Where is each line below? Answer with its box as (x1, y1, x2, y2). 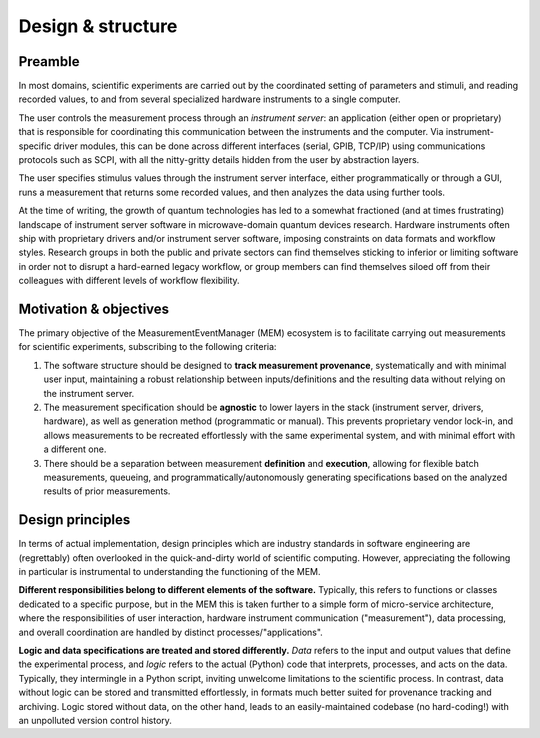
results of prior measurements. (43, 485, 171, 497)
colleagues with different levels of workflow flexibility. (18, 275, 240, 287)
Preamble (18, 53, 80, 70)
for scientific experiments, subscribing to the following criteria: (18, 341, 277, 353)
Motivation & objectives (18, 300, 170, 317)
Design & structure (18, 15, 178, 37)
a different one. (43, 443, 107, 455)
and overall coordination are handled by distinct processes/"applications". (18, 626, 324, 638)
